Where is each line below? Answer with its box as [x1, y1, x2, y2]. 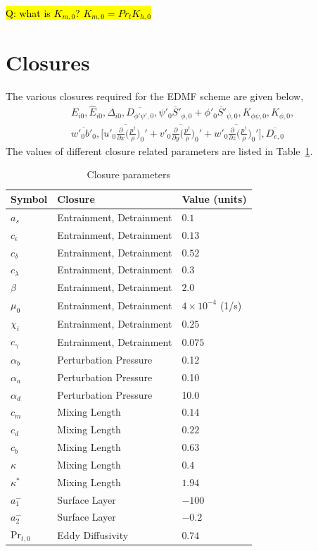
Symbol [11, 192, 48, 206]
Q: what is [6, 6, 51, 20]
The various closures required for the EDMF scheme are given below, [6, 88, 304, 103]
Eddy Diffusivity [57, 527, 129, 542]
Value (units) [182, 192, 247, 206]
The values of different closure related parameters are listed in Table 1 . [6, 143, 313, 158]
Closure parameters [87, 167, 171, 182]
